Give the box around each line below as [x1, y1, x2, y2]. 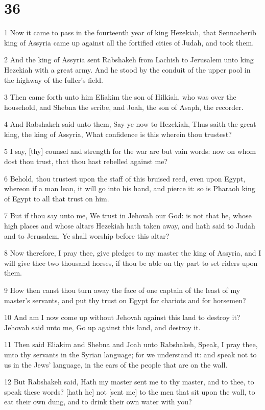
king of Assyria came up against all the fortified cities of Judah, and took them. [4, 37, 254, 48]
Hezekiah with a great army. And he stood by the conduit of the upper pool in [4, 64, 251, 75]
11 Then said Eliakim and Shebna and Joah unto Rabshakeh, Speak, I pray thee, [4, 339, 258, 350]
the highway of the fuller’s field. [4, 74, 103, 85]
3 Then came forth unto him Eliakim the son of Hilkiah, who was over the [4, 92, 236, 102]
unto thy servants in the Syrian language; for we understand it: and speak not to [4, 349, 257, 359]
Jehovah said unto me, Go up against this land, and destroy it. [4, 322, 201, 332]
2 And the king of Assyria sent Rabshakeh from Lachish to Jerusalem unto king [4, 54, 254, 65]
